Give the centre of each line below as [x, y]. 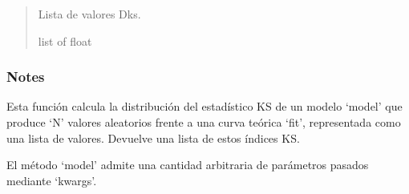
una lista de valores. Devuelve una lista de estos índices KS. [153, 137]
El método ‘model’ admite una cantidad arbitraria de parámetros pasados [188, 165]
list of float [65, 40]
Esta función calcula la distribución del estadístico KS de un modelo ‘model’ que [204, 106]
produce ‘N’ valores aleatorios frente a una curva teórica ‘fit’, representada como [204, 122]
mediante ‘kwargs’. [52, 180]
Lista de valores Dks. [89, 14]
